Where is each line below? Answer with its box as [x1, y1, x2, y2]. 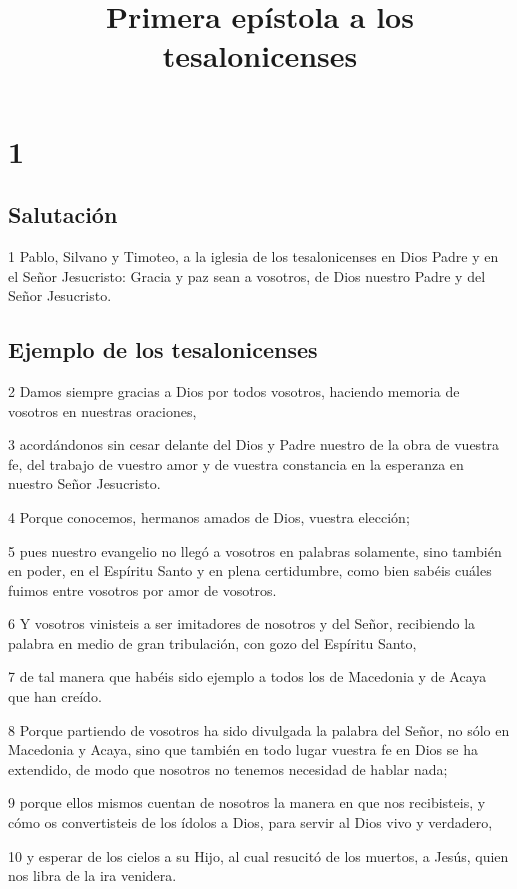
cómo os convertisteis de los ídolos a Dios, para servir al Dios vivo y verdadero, [8, 812, 493, 833]
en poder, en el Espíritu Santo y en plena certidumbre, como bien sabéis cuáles [8, 560, 492, 581]
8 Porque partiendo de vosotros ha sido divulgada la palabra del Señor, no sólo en [8, 719, 510, 740]
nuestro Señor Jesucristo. [8, 473, 161, 494]
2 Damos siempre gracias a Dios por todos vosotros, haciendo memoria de [8, 380, 460, 401]
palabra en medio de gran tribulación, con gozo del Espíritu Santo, [8, 632, 417, 653]
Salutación [8, 199, 118, 230]
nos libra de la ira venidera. [8, 865, 177, 886]
